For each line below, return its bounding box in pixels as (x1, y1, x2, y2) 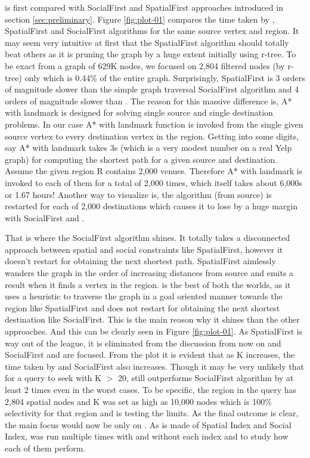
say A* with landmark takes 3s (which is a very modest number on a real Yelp (5, 141, 292, 154)
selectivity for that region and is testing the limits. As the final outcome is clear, (5, 407, 299, 419)
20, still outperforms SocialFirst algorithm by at (117, 372, 294, 384)
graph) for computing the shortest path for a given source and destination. (5, 153, 278, 165)
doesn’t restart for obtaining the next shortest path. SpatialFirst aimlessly (5, 255, 276, 267)
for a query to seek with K (5, 372, 101, 384)
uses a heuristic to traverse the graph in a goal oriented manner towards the (5, 290, 283, 302)
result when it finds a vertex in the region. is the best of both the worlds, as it (5, 278, 291, 290)
